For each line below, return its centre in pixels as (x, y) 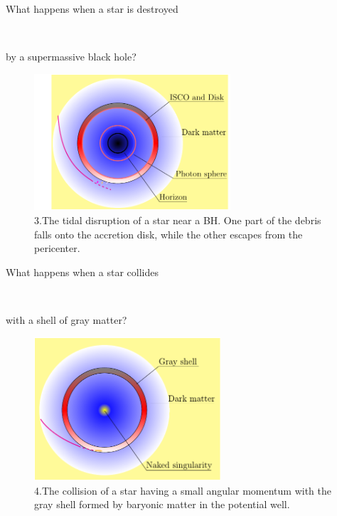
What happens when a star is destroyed (92, 9)
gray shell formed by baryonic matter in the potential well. (162, 504)
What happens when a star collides (82, 272)
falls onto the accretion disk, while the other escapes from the (168, 234)
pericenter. (57, 248)
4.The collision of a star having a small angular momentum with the (183, 490)
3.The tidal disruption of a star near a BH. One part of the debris (178, 220)
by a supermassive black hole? (71, 57)
